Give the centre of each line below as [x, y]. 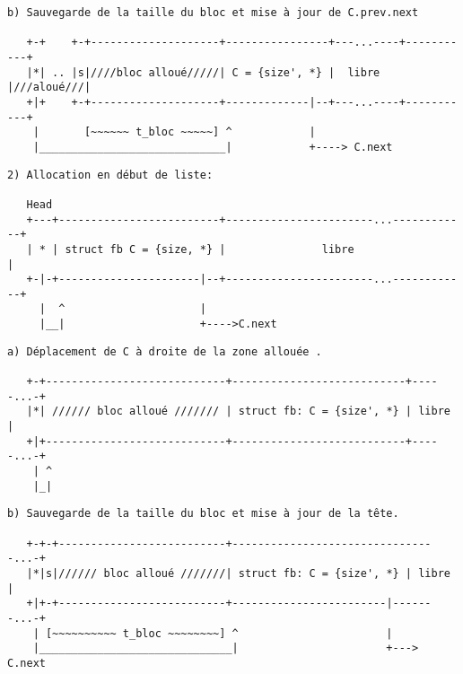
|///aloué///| [49, 88]
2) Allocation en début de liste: [110, 175]
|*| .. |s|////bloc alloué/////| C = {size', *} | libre [203, 72]
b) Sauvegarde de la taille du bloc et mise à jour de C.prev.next [213, 13]
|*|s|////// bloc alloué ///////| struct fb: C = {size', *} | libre [238, 573]
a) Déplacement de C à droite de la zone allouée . [165, 351]
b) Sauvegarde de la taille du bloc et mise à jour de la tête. [203, 514]
